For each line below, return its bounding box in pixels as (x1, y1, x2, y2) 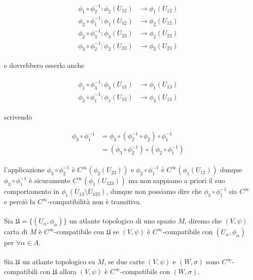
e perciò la (4, 196, 36, 207)
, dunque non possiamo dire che (106, 186, 202, 196)
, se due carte (104, 256, 145, 267)
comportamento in (4, 186, 60, 196)
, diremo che (184, 216, 222, 226)
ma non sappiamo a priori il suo (128, 175, 225, 186)
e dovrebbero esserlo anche (4, 60, 84, 70)
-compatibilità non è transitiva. (47, 196, 142, 207)
